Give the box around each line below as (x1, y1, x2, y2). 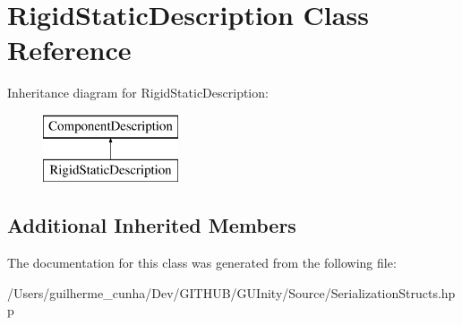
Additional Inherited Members (7, 211, 296, 239)
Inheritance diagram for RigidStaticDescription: (7, 83, 269, 102)
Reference (7, 31, 132, 68)
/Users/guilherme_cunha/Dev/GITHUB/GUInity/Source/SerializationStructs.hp (7, 283, 456, 302)
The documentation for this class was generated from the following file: (7, 253, 397, 272)
